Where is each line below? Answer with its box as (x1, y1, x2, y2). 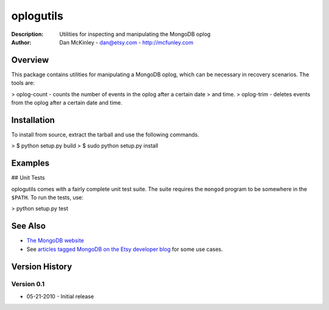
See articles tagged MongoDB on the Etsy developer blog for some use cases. (26, 245, 224, 253)
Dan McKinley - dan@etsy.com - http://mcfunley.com (59, 38, 194, 46)
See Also (11, 221, 46, 231)
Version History (11, 261, 73, 272)
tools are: (11, 79, 35, 86)
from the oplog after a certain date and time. (11, 99, 123, 107)
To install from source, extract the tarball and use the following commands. (11, 131, 199, 138)
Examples (11, 158, 50, 169)
